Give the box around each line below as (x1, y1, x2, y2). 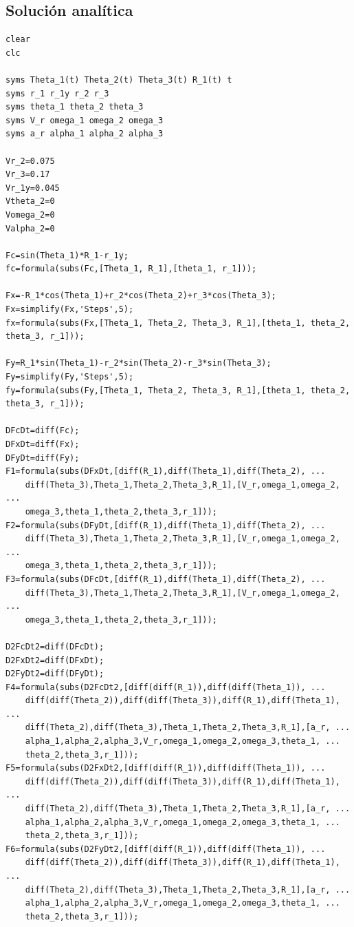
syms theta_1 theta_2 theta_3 (5, 102, 144, 112)
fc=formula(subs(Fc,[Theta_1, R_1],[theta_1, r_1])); (5, 264, 257, 274)
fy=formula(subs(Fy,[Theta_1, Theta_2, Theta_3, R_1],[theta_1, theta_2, (5, 385, 351, 395)
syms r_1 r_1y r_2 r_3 (5, 88, 109, 98)
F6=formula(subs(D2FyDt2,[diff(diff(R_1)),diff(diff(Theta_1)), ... (5, 844, 326, 854)
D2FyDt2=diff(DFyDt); (5, 669, 104, 679)
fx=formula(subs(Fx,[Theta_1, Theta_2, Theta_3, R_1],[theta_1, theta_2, (5, 317, 351, 328)
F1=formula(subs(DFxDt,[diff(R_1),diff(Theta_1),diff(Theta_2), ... (5, 466, 326, 477)
